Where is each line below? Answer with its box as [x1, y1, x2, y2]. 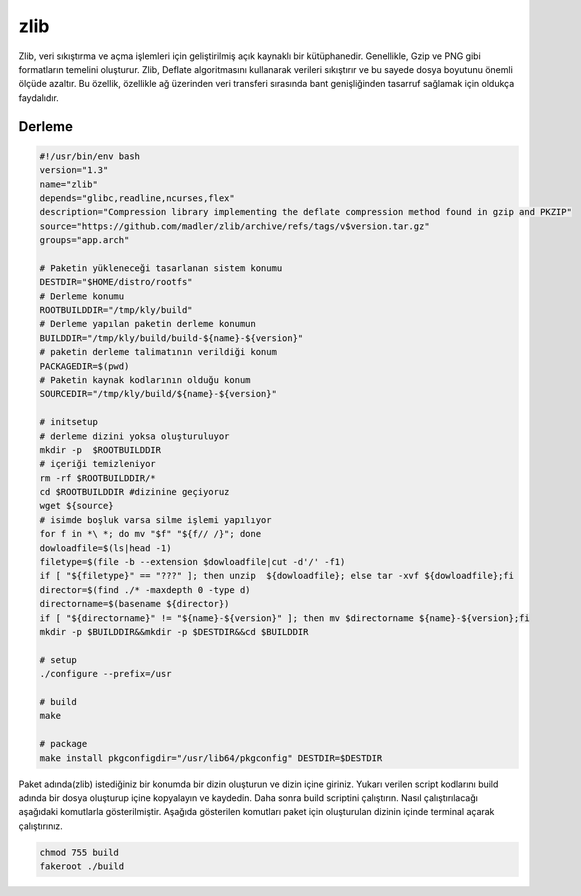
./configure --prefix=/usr [39, 668, 172, 680]
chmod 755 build [39, 846, 120, 858]
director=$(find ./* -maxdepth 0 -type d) [39, 584, 251, 595]
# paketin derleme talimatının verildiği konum [39, 346, 277, 358]
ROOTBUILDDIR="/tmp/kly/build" [39, 305, 194, 316]
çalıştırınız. [18, 820, 64, 832]
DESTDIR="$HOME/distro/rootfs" [39, 276, 194, 288]
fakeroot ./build [39, 861, 125, 872]
